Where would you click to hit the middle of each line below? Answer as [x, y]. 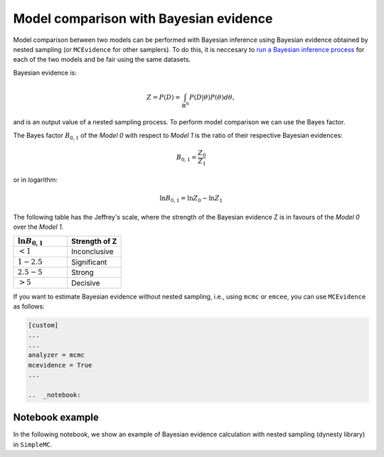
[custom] [43, 326]
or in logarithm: [36, 180]
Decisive [86, 283]
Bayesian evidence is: [45, 72]
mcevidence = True [60, 365]
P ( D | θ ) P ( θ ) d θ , [212, 97]
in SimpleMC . [33, 444]
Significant [89, 262]
